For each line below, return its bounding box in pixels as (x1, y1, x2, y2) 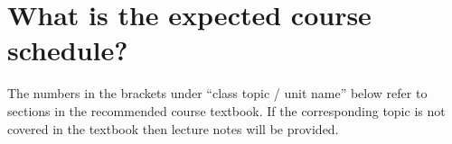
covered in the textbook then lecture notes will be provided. (7, 119, 339, 138)
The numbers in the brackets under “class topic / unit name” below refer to (7, 84, 428, 103)
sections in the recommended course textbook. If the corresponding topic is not (7, 101, 446, 120)
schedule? (7, 31, 128, 68)
